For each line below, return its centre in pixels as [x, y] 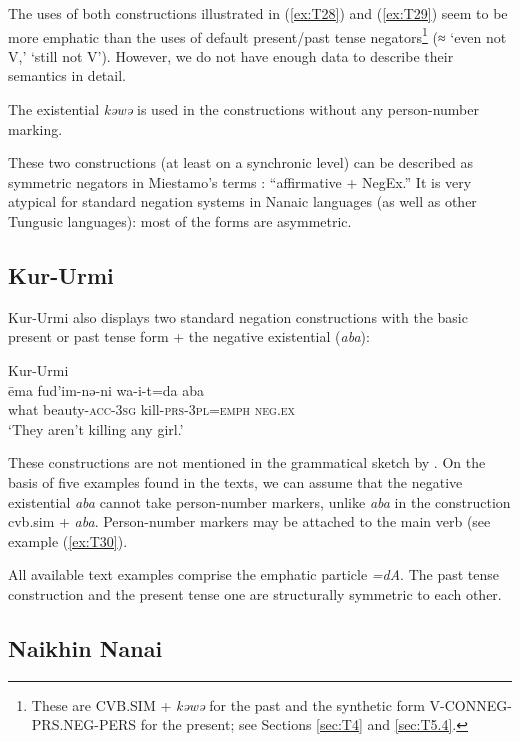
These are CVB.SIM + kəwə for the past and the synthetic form [228, 704]
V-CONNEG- [470, 704]
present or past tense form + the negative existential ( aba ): [189, 336]
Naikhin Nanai [85, 647]
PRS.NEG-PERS [84, 724]
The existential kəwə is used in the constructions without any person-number [243, 109]
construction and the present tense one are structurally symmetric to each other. [255, 593]
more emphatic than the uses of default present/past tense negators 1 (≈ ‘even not [257, 35]
